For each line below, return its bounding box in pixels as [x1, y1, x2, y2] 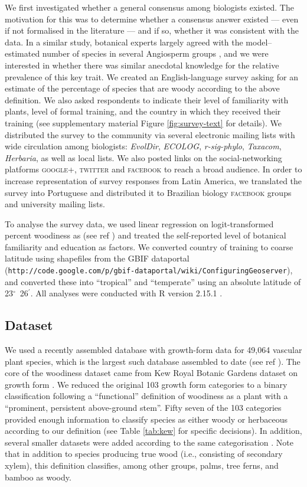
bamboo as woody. [5, 470, 71, 483]
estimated [5, 47, 40, 60]
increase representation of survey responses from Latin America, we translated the [5, 174, 302, 187]
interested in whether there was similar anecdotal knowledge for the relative [5, 58, 279, 71]
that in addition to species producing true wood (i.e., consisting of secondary [5, 447, 283, 460]
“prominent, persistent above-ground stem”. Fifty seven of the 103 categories [5, 401, 282, 414]
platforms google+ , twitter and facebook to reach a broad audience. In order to [5, 163, 302, 175]
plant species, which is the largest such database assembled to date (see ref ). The [5, 355, 301, 367]
